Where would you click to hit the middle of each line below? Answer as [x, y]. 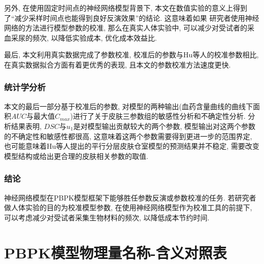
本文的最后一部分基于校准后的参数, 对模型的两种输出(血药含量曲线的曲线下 [128, 106]
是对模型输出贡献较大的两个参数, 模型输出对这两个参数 [164, 126]
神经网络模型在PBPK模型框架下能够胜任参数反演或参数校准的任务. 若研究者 [130, 197]
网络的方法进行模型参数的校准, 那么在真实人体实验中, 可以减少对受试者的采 [129, 28]
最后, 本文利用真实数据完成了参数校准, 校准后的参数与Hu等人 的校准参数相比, [131, 55]
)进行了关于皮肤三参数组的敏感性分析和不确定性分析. [158, 116]
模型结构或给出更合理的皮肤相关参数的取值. [76, 156]
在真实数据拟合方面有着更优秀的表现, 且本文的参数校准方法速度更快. [118, 64]
